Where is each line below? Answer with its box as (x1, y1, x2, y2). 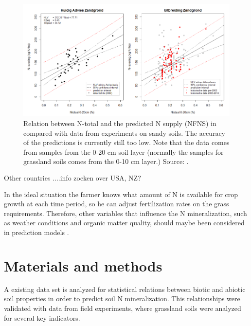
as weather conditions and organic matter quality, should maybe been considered (4, 217, 245, 228)
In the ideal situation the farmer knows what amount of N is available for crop (4, 189, 238, 199)
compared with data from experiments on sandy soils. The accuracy (23, 127, 226, 138)
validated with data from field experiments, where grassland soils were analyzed (4, 303, 241, 313)
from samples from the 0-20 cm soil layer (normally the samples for (23, 146, 224, 157)
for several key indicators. (4, 312, 80, 323)
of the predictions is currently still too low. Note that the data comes (23, 137, 230, 147)
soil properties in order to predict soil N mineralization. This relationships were (4, 293, 240, 304)
